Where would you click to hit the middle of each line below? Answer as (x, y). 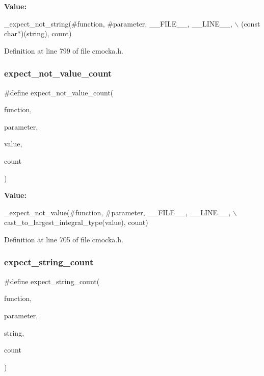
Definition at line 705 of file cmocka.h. (64, 239)
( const (250, 23)
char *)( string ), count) (38, 33)
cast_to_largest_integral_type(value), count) (76, 222)
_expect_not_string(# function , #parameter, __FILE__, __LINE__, (118, 23)
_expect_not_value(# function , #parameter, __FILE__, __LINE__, (117, 212)
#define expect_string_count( (52, 281)
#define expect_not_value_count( (59, 92)
